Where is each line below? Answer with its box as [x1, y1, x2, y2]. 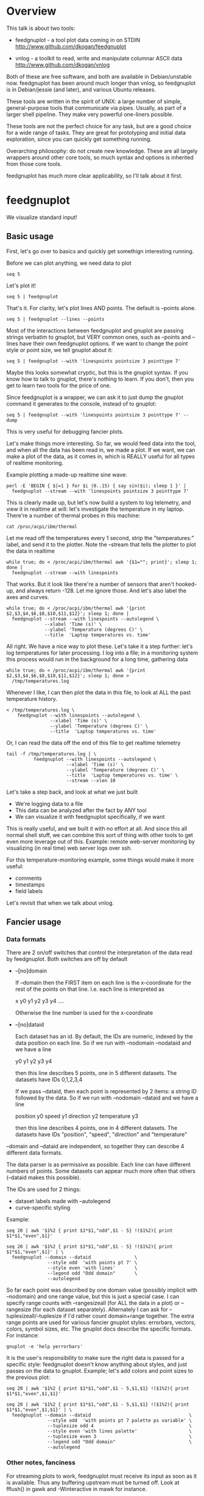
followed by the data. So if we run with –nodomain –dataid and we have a [15, 1094, 199, 1102]
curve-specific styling [15, 1204, 71, 1212]
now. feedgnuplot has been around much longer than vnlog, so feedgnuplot [6, 79, 196, 87]
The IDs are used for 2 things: [6, 1185, 81, 1193]
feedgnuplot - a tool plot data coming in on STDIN [15, 36, 141, 43]
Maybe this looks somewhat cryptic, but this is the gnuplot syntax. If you [6, 369, 189, 376]
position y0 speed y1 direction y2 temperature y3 [15, 1112, 139, 1120]
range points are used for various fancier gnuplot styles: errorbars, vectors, [6, 1319, 196, 1326]
